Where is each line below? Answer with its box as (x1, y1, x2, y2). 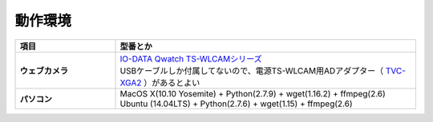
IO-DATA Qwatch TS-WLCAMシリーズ (119, 53, 262, 64)
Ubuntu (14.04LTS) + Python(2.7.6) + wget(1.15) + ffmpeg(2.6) (119, 98, 353, 109)
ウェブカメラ (19, 65, 68, 76)
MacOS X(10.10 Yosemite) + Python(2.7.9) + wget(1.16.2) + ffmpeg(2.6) (119, 88, 386, 99)
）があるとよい (143, 77, 200, 88)
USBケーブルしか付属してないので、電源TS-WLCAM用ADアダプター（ (119, 65, 384, 76)
